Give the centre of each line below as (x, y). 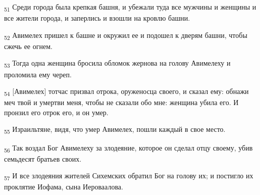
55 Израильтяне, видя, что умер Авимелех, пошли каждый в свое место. (115, 130)
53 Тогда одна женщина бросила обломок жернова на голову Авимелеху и (117, 64)
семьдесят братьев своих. (43, 158)
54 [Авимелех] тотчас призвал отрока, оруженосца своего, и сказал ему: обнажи (126, 92)
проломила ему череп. (38, 74)
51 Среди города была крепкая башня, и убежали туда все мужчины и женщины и (130, 7)
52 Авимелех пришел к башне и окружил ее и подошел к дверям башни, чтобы (126, 35)
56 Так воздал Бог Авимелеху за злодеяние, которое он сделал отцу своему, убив (128, 148)
